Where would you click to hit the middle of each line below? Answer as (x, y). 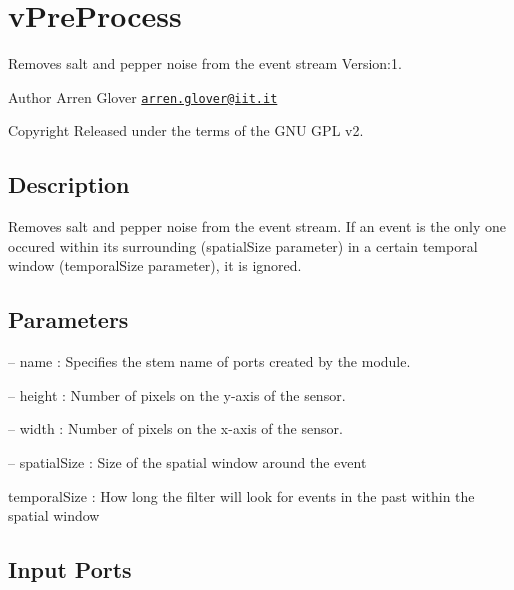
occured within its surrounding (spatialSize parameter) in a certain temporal (243, 245)
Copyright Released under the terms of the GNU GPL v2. (186, 130)
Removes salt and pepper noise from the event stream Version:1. (205, 63)
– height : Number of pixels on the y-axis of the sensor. (177, 394)
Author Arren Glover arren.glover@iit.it (143, 96)
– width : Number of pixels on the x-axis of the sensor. (175, 428)
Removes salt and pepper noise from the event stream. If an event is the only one (257, 226)
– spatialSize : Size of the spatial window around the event (187, 461)
